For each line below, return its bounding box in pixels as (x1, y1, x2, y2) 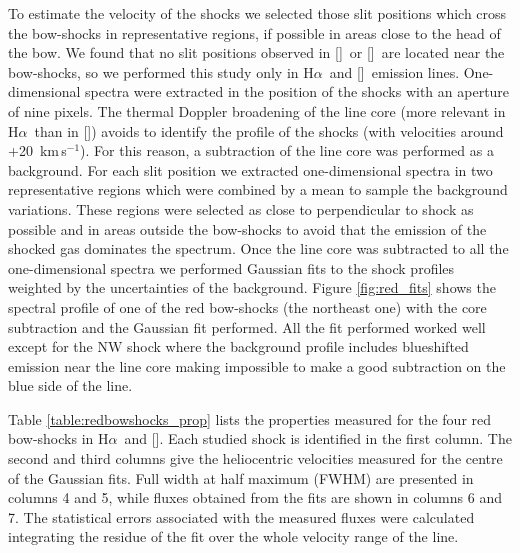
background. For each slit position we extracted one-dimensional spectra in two (8, 159, 493, 180)
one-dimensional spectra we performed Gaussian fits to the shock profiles (8, 257, 455, 278)
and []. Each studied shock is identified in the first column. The (124, 428, 512, 449)
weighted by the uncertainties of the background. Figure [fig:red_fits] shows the (8, 277, 496, 298)
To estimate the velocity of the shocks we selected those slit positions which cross (8, 3, 507, 23)
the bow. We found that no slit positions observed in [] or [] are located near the (8, 42, 505, 63)
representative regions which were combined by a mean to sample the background (8, 179, 508, 200)
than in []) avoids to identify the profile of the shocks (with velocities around (34, 120, 504, 141)
